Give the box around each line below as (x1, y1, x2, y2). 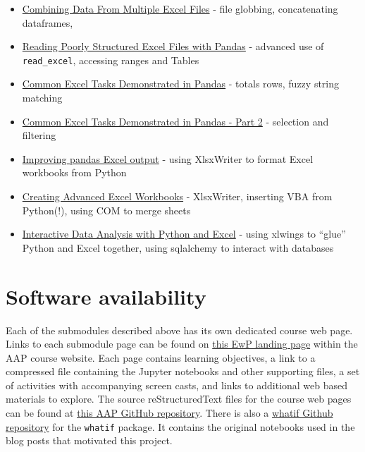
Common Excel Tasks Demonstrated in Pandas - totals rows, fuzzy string (22, 76, 340, 91)
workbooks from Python (22, 165, 127, 180)
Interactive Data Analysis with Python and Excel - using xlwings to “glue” (22, 226, 346, 241)
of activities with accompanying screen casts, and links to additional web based (6, 377, 348, 392)
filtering (22, 128, 56, 142)
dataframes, (22, 15, 73, 30)
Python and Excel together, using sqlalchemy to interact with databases (22, 240, 334, 255)
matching (22, 90, 63, 105)
